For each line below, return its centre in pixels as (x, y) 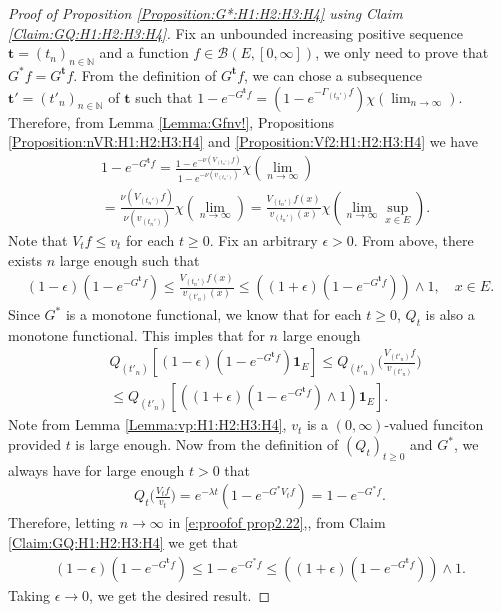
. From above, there (413, 240)
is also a (450, 314)
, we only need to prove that (402, 52)
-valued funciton (434, 424)
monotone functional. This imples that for (136, 334)
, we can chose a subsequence (333, 74)
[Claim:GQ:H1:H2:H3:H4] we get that (123, 542)
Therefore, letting (62, 522)
